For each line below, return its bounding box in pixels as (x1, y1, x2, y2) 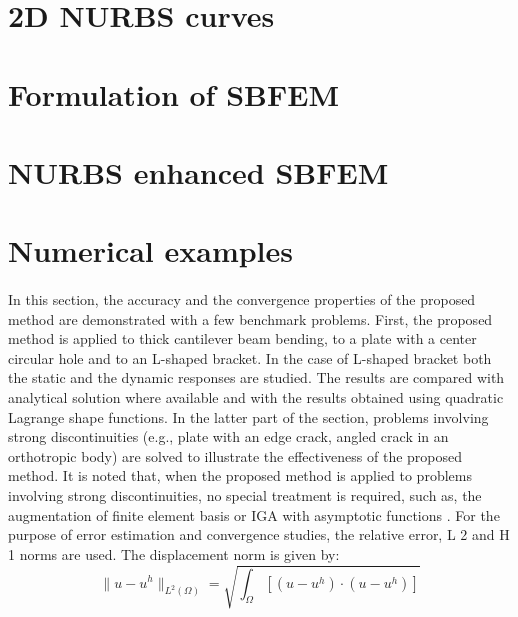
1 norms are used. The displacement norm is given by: (8, 543, 340, 564)
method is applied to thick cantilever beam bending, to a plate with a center (8, 328, 477, 349)
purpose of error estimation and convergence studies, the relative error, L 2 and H (8, 524, 510, 545)
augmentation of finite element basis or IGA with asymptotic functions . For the (8, 504, 500, 525)
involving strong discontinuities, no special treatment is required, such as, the (8, 485, 482, 506)
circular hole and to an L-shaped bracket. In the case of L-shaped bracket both (8, 347, 492, 368)
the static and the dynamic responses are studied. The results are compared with (8, 367, 505, 388)
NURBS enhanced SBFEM (8, 151, 389, 192)
